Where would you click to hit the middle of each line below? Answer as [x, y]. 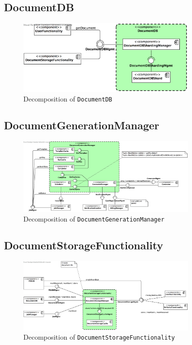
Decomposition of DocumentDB [68, 99]
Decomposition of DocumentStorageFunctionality [99, 337]
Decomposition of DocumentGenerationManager [94, 218]
